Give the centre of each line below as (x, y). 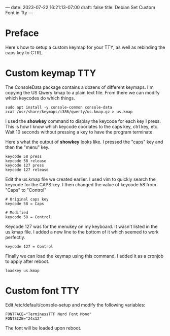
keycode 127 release (27, 170)
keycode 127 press (25, 165)
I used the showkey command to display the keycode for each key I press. (83, 121)
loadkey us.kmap (22, 271)
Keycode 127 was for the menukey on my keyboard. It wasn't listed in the (81, 226)
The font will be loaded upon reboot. (43, 328)
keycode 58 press (24, 156)
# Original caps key (27, 199)
